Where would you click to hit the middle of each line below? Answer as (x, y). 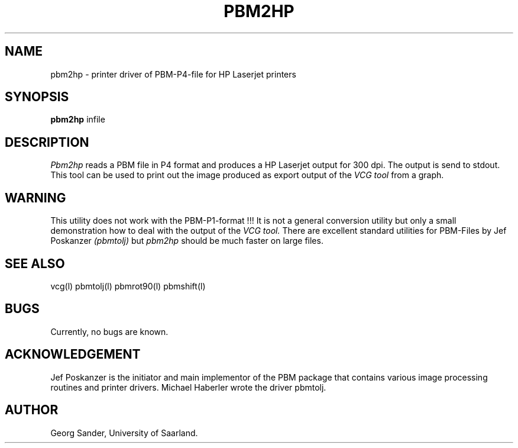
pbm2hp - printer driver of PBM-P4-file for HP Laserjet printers (173, 74)
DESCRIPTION (47, 142)
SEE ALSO (35, 263)
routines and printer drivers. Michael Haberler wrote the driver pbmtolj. (188, 387)
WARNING (35, 198)
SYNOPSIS (37, 97)
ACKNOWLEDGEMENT (73, 354)
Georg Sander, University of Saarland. (124, 433)
